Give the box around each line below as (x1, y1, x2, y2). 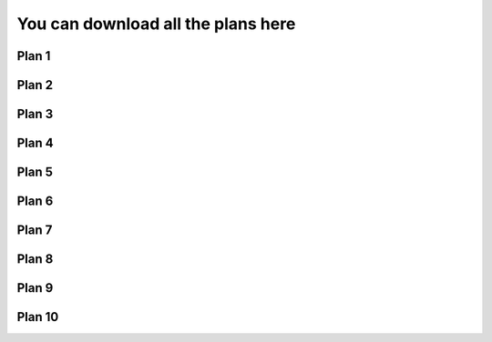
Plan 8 (16, 251, 54, 267)
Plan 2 (16, 77, 54, 93)
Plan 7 (16, 223, 53, 238)
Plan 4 (16, 136, 54, 151)
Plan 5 (16, 165, 54, 180)
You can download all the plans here (16, 14, 296, 34)
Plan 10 (16, 309, 59, 325)
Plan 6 (16, 194, 54, 209)
